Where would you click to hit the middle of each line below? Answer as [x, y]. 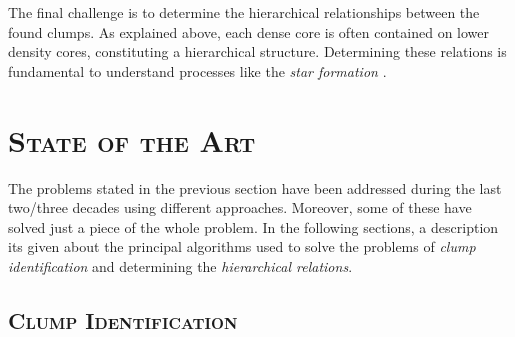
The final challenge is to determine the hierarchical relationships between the [244, 12]
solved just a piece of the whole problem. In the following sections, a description [253, 226]
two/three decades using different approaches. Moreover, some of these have [240, 207]
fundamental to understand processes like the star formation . [197, 70]
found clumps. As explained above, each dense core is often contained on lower [249, 31]
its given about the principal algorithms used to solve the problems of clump [242, 246]
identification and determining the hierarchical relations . [180, 265]
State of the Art [132, 139]
